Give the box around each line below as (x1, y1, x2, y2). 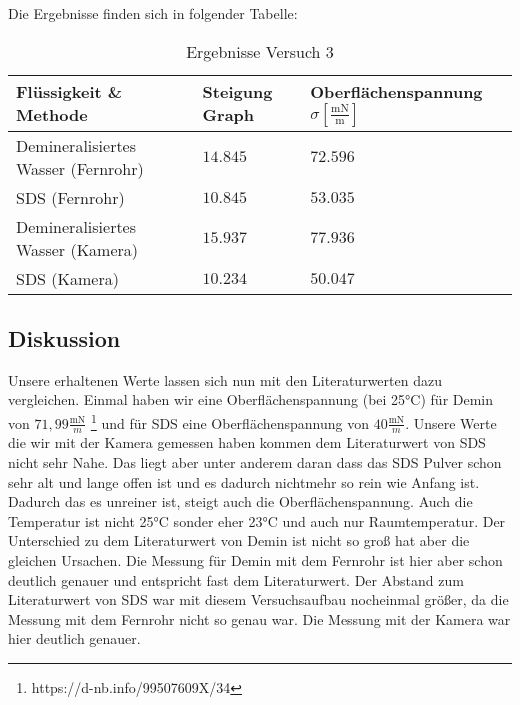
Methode (16, 103, 88, 127)
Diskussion (8, 322, 121, 353)
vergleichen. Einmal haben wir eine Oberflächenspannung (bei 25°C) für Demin (8, 389, 494, 410)
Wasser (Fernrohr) (16, 156, 144, 180)
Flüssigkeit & (16, 80, 123, 104)
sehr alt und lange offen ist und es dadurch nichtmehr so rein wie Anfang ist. (8, 471, 480, 492)
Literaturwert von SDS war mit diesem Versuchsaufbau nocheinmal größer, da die (8, 589, 509, 610)
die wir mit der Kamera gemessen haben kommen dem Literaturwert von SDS (8, 432, 486, 453)
